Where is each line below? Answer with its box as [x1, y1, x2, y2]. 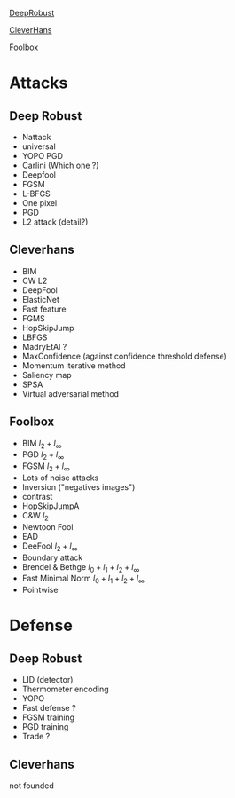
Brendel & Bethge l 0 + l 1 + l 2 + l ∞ [21, 561, 140, 574]
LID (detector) [21, 675, 74, 685]
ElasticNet [21, 294, 60, 304]
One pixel [21, 198, 58, 208]
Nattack [21, 132, 51, 142]
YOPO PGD [21, 151, 64, 161]
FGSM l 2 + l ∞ [21, 461, 71, 474]
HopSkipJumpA [21, 501, 80, 511]
